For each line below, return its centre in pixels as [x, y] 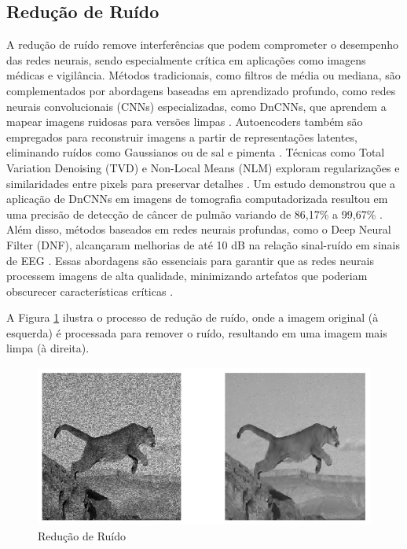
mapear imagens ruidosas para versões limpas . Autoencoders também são [185, 122]
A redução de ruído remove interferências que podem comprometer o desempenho [202, 44]
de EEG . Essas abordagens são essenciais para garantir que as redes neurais [191, 260]
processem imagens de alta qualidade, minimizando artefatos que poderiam [187, 276]
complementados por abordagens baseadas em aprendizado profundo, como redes [201, 90]
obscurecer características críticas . [90, 291]
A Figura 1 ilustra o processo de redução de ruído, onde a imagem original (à [192, 317]
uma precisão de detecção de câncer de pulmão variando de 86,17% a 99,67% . [194, 214]
